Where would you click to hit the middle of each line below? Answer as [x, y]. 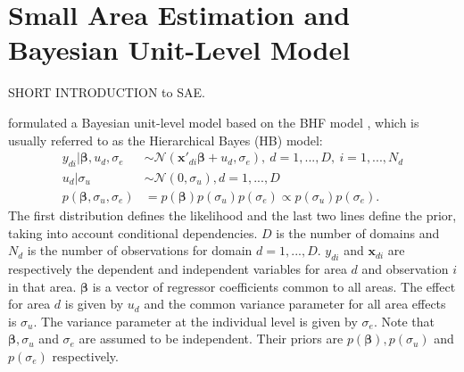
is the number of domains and [358, 232]
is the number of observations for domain [140, 250]
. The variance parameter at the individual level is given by [195, 321]
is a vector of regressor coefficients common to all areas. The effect [274, 286]
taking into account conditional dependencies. [133, 232]
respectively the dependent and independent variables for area [178, 268]
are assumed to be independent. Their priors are [211, 339]
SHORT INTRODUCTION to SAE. [107, 92]
